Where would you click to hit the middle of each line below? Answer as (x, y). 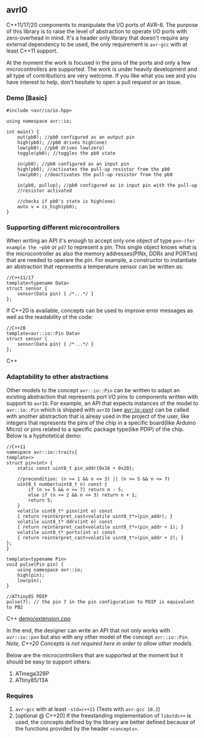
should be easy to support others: (49, 662)
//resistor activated (44, 191)
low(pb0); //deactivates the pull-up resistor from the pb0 (95, 175)
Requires (20, 696)
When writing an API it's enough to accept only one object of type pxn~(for (101, 241)
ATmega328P (32, 673)
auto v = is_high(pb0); (47, 207)
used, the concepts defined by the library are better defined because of (105, 722)
